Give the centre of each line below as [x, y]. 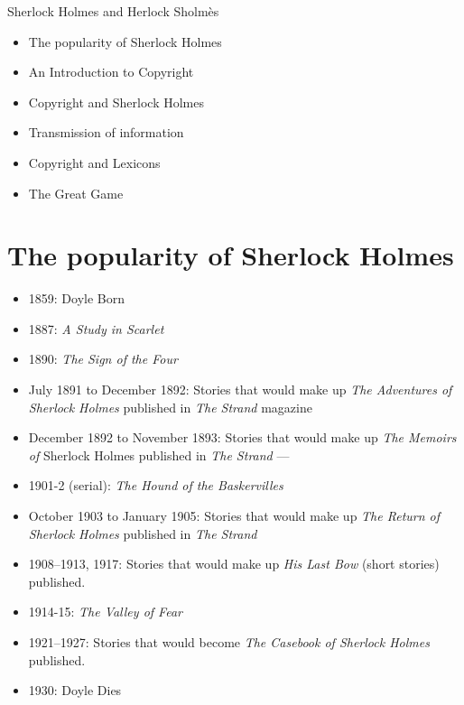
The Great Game [76, 193]
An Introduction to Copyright [111, 72]
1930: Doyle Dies [75, 690]
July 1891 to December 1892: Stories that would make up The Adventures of [240, 390]
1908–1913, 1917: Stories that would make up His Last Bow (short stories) [234, 564]
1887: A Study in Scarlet [96, 328]
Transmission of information [106, 132]
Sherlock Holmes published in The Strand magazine [170, 407]
